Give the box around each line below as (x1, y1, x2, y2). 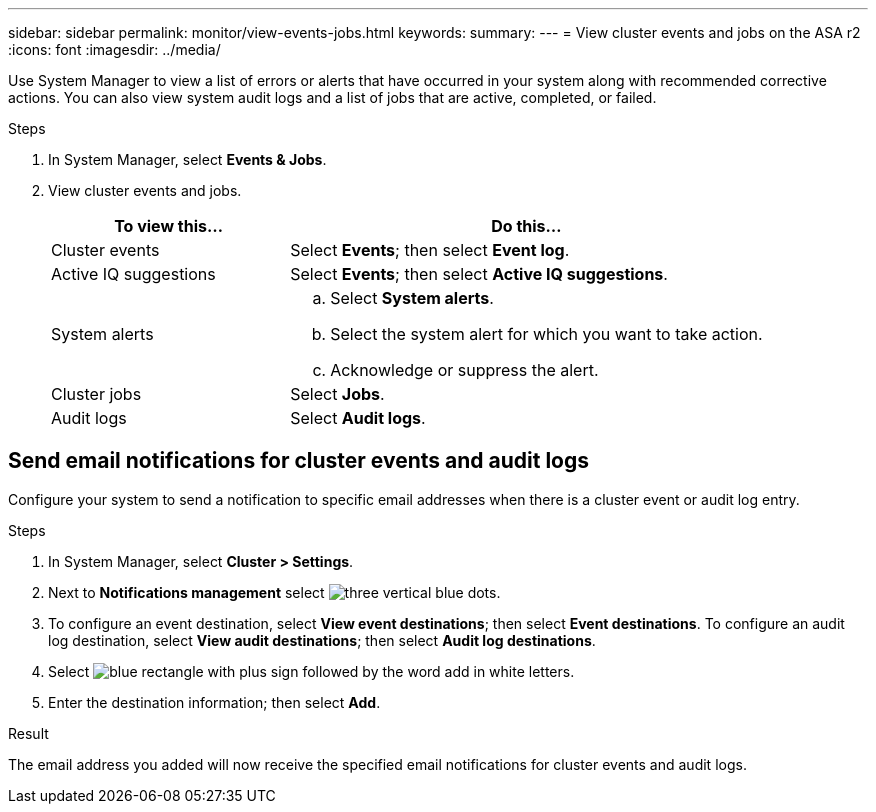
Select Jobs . (290, 384, 385, 404)
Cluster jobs (51, 384, 142, 404)
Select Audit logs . (290, 408, 426, 428)
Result (8, 724, 49, 742)
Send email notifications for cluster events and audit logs (8, 448, 589, 474)
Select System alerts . (330, 288, 494, 308)
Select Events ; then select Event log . (290, 240, 570, 260)
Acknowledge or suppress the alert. (330, 360, 599, 380)
